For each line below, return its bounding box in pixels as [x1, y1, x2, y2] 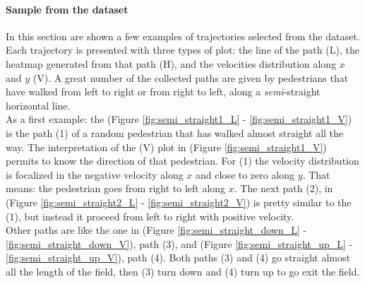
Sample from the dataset [6, 1, 128, 16]
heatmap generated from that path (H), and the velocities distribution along [6, 56, 337, 71]
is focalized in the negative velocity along [6, 167, 184, 182]
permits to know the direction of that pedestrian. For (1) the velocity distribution [6, 153, 359, 168]
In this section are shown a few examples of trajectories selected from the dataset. [6, 28, 360, 43]
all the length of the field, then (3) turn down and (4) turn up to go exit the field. [6, 264, 360, 278]
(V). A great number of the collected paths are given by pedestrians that [32, 70, 349, 85]
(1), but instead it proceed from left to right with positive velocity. [6, 208, 294, 223]
